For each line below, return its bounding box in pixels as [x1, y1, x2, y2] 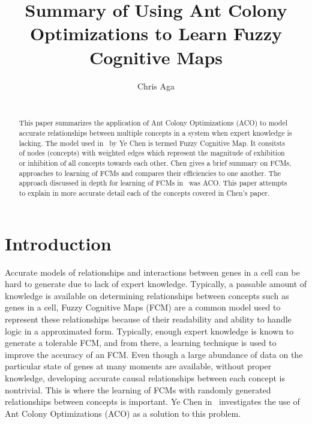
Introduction [5, 231, 112, 255]
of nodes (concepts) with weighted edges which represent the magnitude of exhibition [19, 148, 285, 158]
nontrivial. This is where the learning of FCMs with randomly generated [5, 383, 271, 396]
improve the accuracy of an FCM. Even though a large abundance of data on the [5, 348, 303, 360]
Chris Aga [137, 79, 175, 92]
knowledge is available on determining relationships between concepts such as [5, 289, 289, 301]
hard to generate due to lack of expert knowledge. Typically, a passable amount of [5, 277, 307, 290]
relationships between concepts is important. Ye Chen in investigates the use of [5, 395, 300, 408]
